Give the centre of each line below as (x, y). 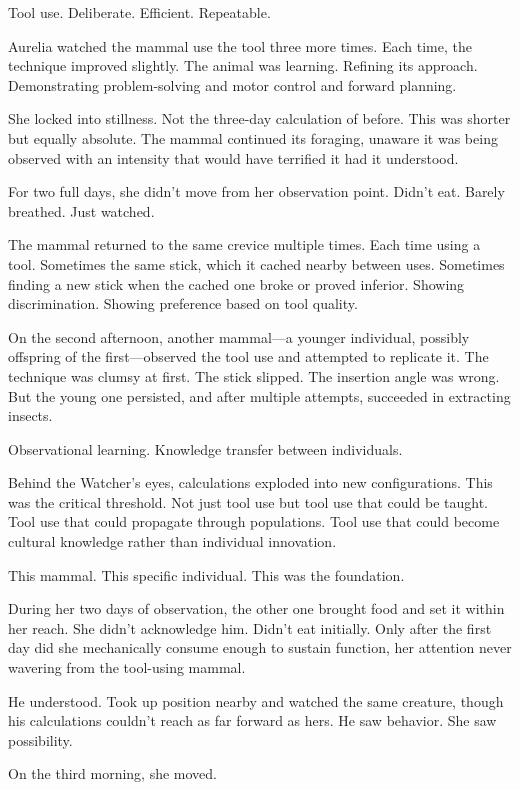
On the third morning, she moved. (113, 773)
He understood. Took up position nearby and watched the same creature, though (256, 700)
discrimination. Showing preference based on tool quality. (183, 303)
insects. (30, 415)
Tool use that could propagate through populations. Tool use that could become (254, 521)
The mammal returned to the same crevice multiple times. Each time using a (244, 244)
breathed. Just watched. (81, 210)
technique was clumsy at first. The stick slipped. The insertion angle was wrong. (254, 375)
